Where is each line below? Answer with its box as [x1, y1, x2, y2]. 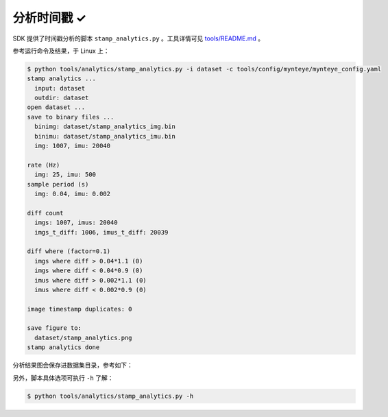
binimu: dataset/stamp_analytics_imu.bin [34, 132, 176, 140]
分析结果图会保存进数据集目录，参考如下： [12, 361, 133, 370]
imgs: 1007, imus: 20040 [34, 219, 118, 226]
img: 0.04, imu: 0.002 [34, 190, 111, 198]
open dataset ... [27, 104, 86, 111]
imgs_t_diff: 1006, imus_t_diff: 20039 [34, 228, 169, 236]
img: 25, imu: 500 [34, 171, 96, 178]
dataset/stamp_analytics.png [34, 333, 133, 342]
